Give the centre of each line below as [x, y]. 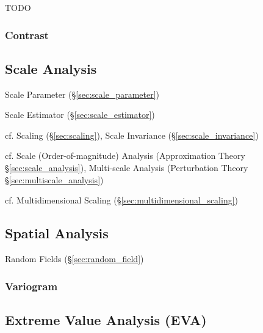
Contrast [27, 35]
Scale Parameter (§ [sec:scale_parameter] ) [82, 94]
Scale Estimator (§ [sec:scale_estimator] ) [80, 115]
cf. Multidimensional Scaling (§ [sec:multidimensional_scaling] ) [122, 200]
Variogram [31, 286]
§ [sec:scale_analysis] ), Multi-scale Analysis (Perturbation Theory [127, 168]
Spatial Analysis [57, 233]
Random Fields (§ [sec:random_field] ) [74, 258]
